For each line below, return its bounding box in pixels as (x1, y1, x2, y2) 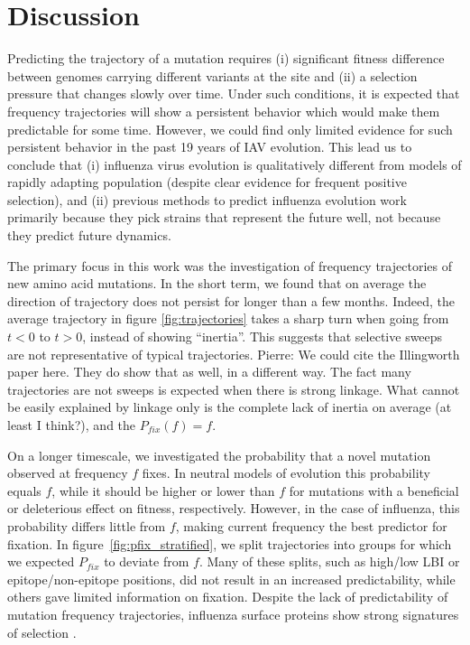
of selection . (7, 622, 77, 641)
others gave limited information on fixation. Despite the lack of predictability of (7, 587, 448, 606)
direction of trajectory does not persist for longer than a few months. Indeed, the (7, 291, 456, 310)
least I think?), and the (7, 416, 136, 434)
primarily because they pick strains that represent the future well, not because (7, 208, 441, 227)
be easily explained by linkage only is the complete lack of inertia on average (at (7, 397, 452, 416)
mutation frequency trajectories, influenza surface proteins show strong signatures (7, 604, 459, 623)
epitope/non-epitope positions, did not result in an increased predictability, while (7, 569, 456, 588)
